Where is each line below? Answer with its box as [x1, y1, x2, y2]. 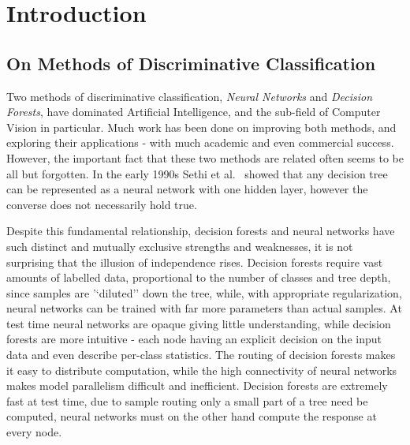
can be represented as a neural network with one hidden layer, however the [6, 181, 368, 197]
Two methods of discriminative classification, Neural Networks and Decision [6, 88, 373, 104]
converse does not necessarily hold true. [6, 196, 197, 212]
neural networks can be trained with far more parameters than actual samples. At [6, 300, 402, 316]
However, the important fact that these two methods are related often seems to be [6, 149, 404, 166]
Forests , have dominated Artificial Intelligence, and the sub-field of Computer [6, 103, 381, 120]
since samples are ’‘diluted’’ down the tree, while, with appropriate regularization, [6, 284, 402, 301]
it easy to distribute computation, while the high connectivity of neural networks [6, 361, 397, 378]
